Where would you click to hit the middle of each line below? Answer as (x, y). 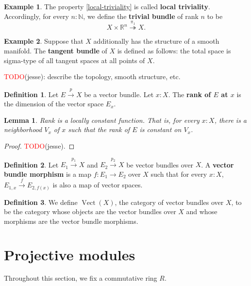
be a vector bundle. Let (119, 94)
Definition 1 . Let (31, 94)
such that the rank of (99, 129)
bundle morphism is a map (48, 174)
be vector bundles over (160, 164)
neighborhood (23, 129)
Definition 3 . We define (41, 202)
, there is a (231, 120)
